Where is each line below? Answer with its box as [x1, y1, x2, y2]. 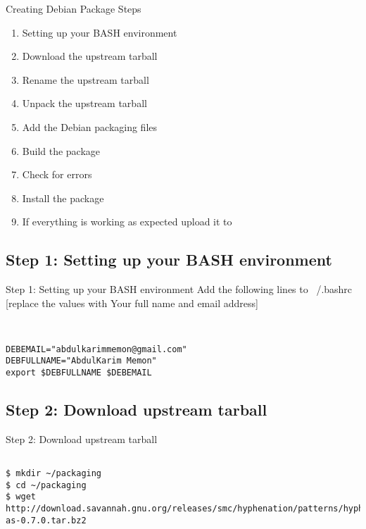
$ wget [6, 492, 36, 502]
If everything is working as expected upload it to [22, 214, 232, 229]
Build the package [22, 143, 101, 158]
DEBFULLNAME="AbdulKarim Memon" [6, 356, 157, 366]
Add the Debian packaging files [22, 119, 158, 134]
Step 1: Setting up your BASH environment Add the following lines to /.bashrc [6, 282, 353, 297]
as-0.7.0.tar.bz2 [6, 515, 87, 525]
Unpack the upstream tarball [22, 96, 147, 111]
